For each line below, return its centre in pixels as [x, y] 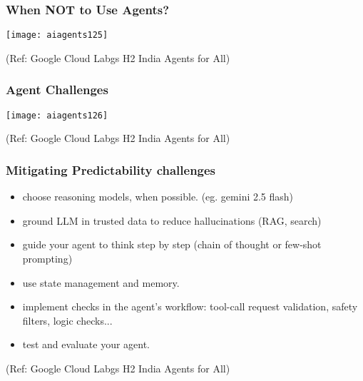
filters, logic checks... [67, 320]
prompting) [47, 258]
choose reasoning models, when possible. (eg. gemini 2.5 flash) [158, 197]
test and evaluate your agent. [86, 344]
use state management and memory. [101, 282]
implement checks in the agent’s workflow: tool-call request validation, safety [190, 306]
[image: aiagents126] [57, 115]
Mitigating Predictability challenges [111, 169]
